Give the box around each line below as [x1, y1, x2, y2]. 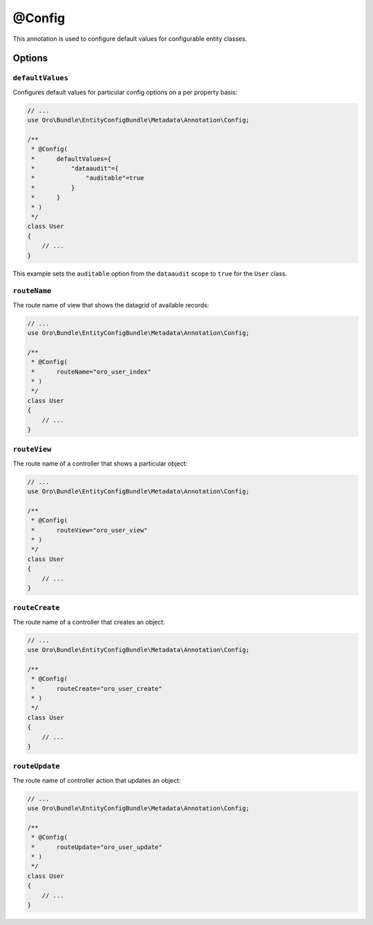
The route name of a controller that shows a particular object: [12, 459, 188, 468]
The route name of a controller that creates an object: [12, 618, 165, 626]
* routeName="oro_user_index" [31, 368, 152, 376]
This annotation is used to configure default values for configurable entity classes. [12, 35, 248, 43]
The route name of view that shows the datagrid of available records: [12, 301, 210, 309]
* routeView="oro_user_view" [31, 526, 148, 534]
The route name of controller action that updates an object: [12, 776, 181, 784]
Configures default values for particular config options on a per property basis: [12, 88, 238, 96]
